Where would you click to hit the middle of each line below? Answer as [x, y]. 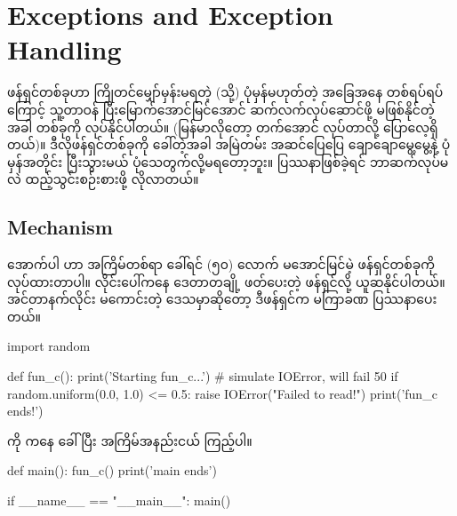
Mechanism [60, 227]
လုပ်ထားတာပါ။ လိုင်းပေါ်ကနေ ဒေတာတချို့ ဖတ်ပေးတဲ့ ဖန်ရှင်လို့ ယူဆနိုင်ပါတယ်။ [226, 281]
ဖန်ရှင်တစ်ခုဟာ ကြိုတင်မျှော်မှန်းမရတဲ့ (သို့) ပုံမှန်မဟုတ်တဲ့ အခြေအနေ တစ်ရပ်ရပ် [225, 92]
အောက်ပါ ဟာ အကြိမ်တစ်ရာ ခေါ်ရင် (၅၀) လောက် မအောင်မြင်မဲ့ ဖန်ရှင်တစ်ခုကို [221, 264]
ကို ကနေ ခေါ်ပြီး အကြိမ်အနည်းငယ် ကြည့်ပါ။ [130, 440]
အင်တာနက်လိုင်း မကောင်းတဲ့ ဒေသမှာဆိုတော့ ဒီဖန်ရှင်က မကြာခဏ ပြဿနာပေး [222, 299]
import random [49, 346]
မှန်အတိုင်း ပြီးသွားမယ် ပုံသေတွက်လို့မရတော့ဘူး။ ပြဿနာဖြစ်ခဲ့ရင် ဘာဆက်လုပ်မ [228, 161]
